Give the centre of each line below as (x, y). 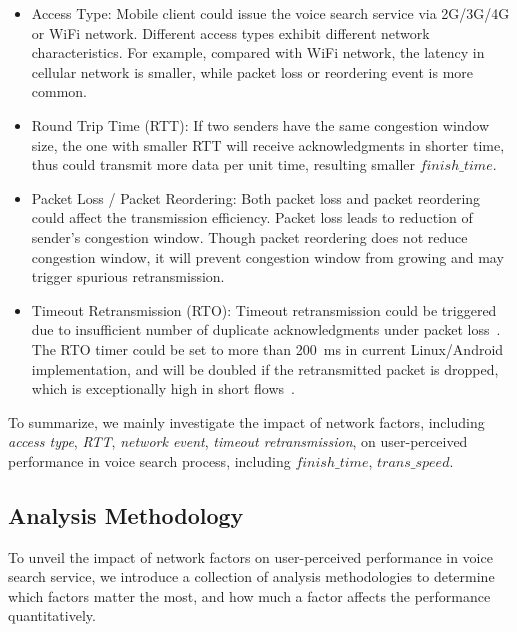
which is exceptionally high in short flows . (163, 388)
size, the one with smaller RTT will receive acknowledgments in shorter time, (268, 144)
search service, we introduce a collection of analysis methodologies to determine (251, 576)
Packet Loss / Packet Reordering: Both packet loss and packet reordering (256, 197)
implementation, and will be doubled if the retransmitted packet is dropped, (265, 368)
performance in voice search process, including (149, 460)
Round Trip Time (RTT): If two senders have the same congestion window (260, 124)
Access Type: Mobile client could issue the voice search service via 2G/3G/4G (270, 13)
